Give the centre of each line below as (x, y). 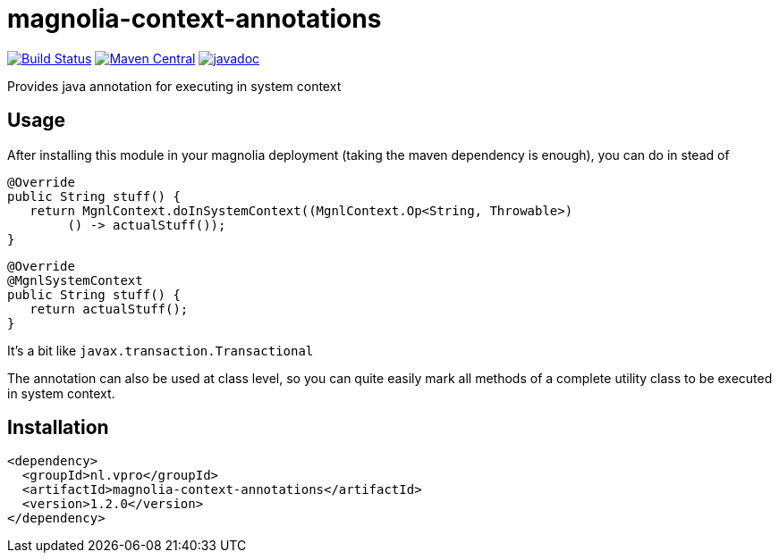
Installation (58, 428)
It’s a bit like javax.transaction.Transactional (161, 350)
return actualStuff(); (109, 309)
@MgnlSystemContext (75, 280)
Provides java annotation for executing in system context (174, 86)
